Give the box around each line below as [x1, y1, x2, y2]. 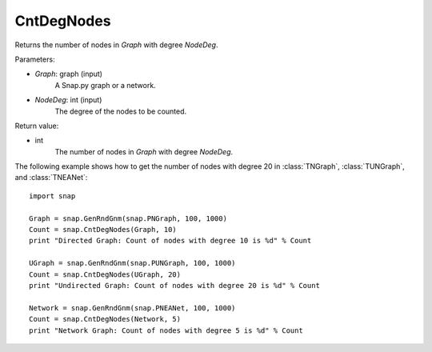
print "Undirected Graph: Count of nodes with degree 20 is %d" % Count [29, 281, 320, 290]
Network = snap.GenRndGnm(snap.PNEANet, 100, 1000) [29, 303, 236, 312]
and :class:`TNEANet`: [14, 173, 88, 182]
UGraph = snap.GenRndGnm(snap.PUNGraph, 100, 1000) [29, 258, 236, 268]
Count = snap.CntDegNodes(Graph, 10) [29, 225, 178, 234]
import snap [29, 191, 76, 200]
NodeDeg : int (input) [34, 95, 102, 105]
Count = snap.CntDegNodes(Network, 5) [29, 314, 182, 324]
